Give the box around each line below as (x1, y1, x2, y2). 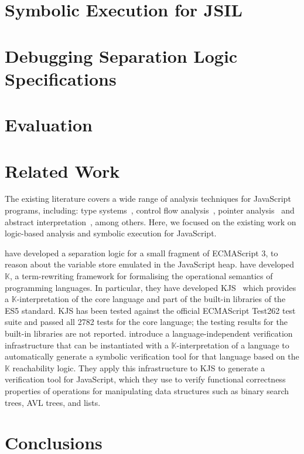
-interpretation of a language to (176, 338, 289, 351)
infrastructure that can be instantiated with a (5, 338, 169, 351)
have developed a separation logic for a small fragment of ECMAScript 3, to (5, 246, 278, 259)
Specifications (5, 66, 117, 90)
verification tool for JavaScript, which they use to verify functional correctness (5, 373, 286, 385)
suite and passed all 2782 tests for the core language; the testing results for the (5, 316, 288, 328)
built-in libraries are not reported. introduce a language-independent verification (5, 327, 293, 339)
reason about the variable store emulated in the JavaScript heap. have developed (5, 258, 295, 270)
